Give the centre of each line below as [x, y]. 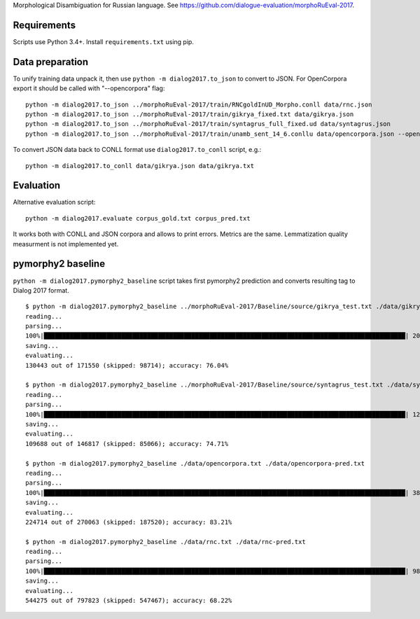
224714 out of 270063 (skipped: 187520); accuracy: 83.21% [129, 522]
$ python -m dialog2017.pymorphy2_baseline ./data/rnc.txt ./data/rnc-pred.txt [166, 542]
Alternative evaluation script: [54, 202]
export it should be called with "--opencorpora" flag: [89, 88]
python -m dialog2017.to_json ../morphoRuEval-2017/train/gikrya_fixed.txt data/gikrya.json [190, 114]
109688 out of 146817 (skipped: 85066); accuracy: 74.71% [127, 444]
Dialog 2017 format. [41, 290]
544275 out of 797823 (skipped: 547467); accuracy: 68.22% [129, 601]
